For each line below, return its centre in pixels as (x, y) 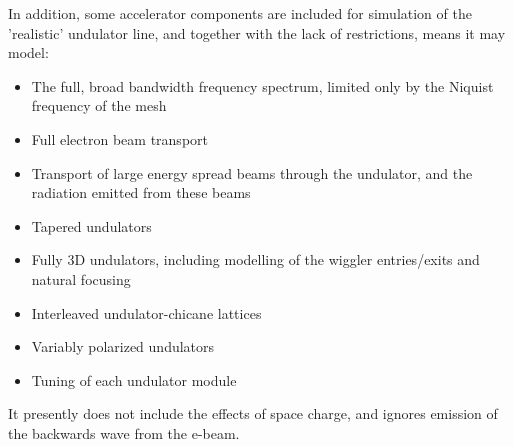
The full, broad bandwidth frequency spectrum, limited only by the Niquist (262, 85)
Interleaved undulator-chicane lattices (146, 312)
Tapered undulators (91, 225)
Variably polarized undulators (123, 346)
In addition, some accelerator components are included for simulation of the (240, 13)
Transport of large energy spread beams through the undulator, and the (252, 172)
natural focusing (81, 278)
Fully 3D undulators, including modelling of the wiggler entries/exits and (255, 259)
